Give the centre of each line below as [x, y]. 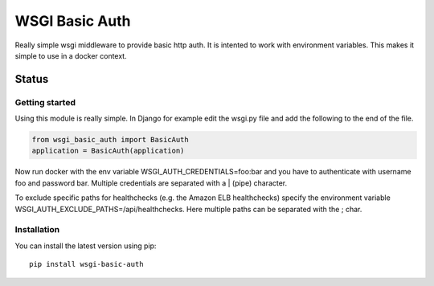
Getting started [45, 102]
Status [32, 79]
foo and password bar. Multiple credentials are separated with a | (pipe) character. [151, 183]
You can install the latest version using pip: [86, 246]
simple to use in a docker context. [71, 55]
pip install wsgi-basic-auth [86, 264]
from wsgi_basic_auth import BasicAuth [110, 140]
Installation [37, 230]
